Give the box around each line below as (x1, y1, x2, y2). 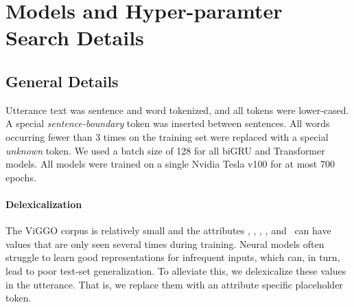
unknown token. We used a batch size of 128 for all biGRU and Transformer (5, 143, 325, 157)
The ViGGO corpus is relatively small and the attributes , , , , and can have (5, 223, 331, 238)
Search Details (5, 23, 144, 52)
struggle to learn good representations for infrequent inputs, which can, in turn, (5, 250, 340, 264)
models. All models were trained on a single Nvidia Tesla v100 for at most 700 (5, 157, 335, 171)
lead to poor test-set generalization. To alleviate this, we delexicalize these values (5, 263, 346, 277)
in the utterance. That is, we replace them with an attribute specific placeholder (5, 277, 343, 291)
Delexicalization (5, 196, 82, 211)
